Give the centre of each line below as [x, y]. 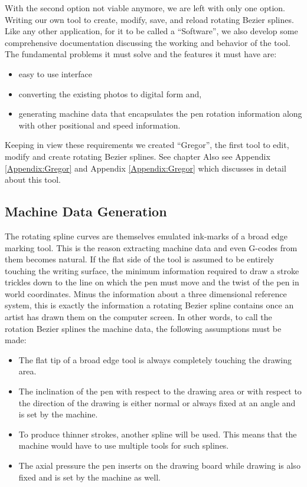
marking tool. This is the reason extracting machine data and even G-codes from [151, 247]
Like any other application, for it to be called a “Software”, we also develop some [151, 31]
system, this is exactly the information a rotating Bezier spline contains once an [149, 305]
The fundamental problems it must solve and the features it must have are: [141, 54]
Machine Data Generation [86, 211]
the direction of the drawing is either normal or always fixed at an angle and [157, 402]
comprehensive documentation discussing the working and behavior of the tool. [148, 42]
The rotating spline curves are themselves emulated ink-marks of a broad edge [146, 236]
